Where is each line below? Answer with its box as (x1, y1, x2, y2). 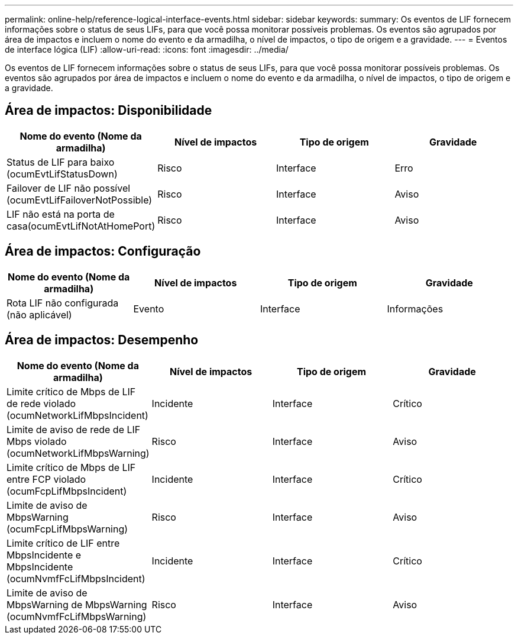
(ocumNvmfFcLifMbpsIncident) (7, 572, 145, 585)
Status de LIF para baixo (7, 156, 115, 168)
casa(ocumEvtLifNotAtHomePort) (7, 220, 156, 232)
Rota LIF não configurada (7, 296, 119, 309)
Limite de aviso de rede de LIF (7, 423, 141, 435)
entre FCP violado (7, 473, 86, 485)
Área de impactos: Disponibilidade (5, 103, 212, 118)
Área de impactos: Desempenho (5, 333, 199, 348)
